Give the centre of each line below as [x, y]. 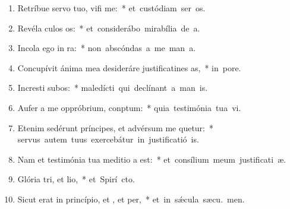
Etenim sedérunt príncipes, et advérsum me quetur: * [115, 127]
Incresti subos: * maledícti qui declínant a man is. [113, 88]
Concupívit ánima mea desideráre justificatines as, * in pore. [129, 67]
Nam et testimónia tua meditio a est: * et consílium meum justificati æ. [152, 159]
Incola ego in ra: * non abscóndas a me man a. [107, 48]
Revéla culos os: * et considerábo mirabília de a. [109, 28]
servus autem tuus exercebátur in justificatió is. [108, 139]
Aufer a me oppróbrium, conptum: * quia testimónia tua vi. [129, 107]
